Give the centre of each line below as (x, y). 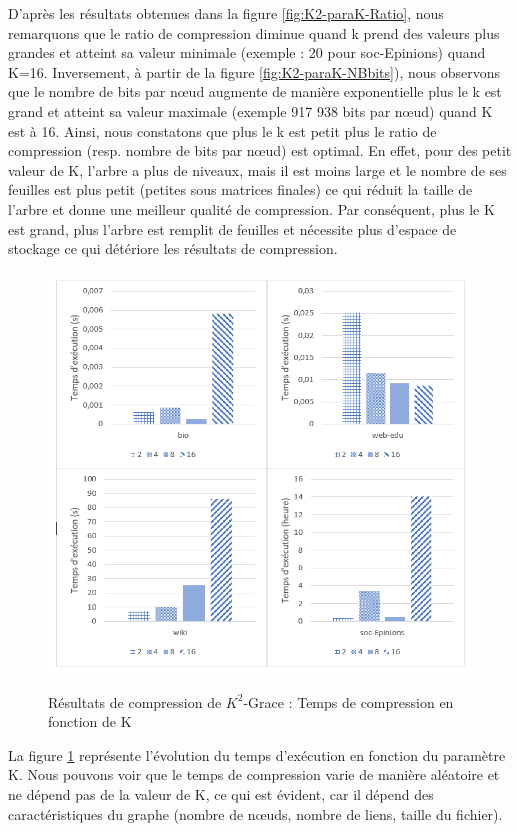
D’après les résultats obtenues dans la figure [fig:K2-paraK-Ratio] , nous (226, 13)
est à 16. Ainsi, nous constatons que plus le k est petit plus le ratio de (222, 130)
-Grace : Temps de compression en (348, 701)
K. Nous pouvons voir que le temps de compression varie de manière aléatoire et (254, 774)
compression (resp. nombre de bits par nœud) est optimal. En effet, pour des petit (260, 150)
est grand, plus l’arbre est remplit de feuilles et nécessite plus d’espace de (232, 228)
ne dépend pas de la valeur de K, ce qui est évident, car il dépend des (221, 794)
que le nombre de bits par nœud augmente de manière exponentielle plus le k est (255, 91)
